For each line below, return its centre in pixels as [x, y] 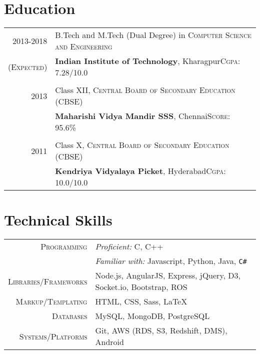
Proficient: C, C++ [129, 246]
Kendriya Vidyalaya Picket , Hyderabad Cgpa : [140, 171]
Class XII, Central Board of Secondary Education [145, 90]
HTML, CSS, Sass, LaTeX [141, 301]
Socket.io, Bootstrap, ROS [141, 287]
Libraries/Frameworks [48, 281]
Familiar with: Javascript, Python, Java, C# [171, 261]
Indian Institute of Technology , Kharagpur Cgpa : [148, 61]
